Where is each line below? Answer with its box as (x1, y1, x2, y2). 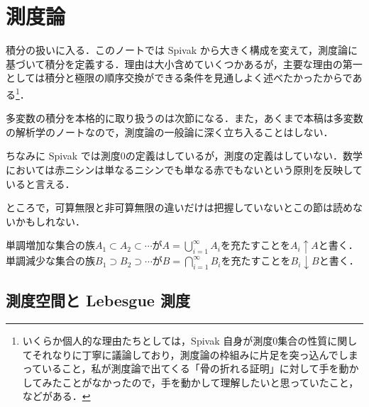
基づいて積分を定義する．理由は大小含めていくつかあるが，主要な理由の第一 (6, 56, 363, 71)
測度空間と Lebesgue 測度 (6, 289, 190, 311)
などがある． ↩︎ (22, 389, 91, 403)
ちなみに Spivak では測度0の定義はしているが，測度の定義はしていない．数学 (6, 148, 363, 163)
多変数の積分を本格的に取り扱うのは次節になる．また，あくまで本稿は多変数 (6, 111, 363, 126)
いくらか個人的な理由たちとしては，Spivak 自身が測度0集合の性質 (22, 333, 328, 348)
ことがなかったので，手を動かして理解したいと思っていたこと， (62, 374, 359, 389)
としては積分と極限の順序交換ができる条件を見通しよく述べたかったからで (6, 70, 353, 85)
